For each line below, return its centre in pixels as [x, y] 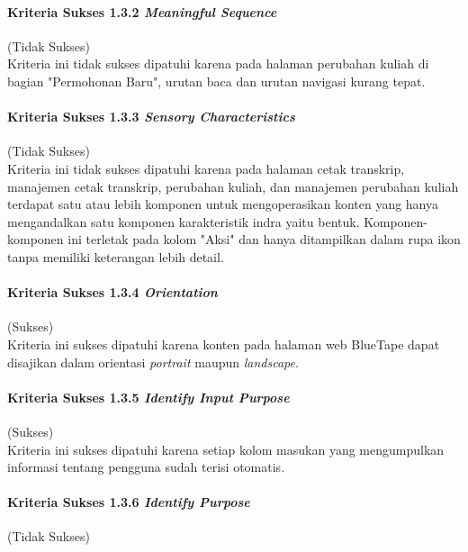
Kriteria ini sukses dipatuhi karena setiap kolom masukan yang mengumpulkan [226, 449]
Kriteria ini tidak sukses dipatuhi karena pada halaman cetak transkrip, [206, 168]
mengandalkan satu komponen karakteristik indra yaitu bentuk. [184, 221]
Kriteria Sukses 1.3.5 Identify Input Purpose [148, 397]
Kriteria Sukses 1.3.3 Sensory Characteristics [151, 117]
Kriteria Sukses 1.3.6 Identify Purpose [129, 502]
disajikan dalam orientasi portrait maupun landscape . [153, 362]
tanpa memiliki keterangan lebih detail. [116, 256]
